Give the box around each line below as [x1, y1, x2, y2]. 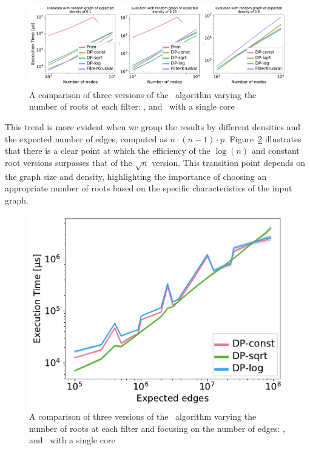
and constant [251, 144, 300, 157]
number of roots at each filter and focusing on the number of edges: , [29, 422, 285, 434]
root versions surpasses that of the [5, 156, 132, 168]
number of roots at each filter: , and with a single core [29, 100, 235, 113]
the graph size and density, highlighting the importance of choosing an [5, 170, 267, 182]
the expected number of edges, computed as [5, 132, 167, 145]
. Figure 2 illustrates [224, 132, 302, 145]
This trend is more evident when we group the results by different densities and [5, 121, 301, 133]
